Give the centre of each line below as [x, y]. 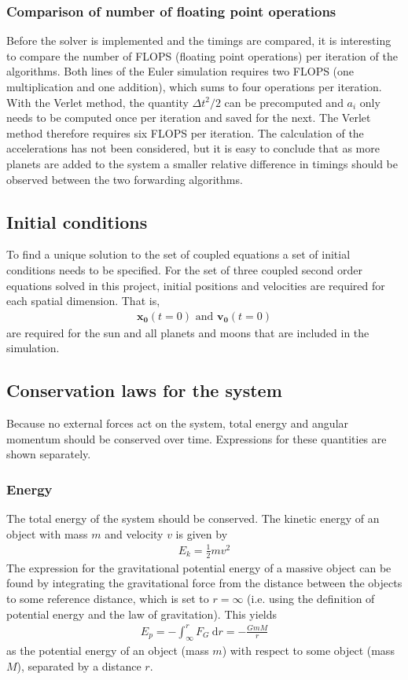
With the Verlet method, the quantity [97, 102]
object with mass [47, 533]
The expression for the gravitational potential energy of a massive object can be [199, 567]
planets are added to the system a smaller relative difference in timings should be [202, 163]
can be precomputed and [284, 102]
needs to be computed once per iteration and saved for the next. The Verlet [189, 118]
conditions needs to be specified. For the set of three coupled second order [184, 269]
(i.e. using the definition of [311, 598]
